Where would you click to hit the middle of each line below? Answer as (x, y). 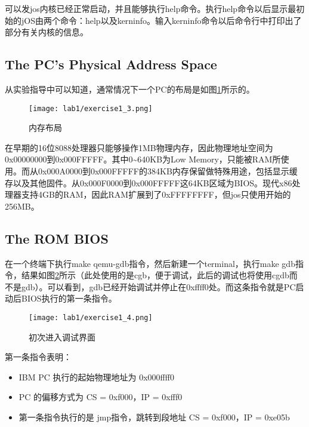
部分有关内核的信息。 (47, 32)
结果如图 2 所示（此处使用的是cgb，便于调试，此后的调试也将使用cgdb (155, 275)
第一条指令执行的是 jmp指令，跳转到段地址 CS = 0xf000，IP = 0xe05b (154, 417)
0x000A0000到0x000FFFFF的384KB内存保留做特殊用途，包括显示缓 (168, 171)
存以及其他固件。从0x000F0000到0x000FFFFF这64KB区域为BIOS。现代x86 (149, 182)
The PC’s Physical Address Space (111, 64)
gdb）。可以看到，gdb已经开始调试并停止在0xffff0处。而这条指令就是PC (158, 286)
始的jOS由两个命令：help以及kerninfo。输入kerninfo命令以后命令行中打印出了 (153, 20)
